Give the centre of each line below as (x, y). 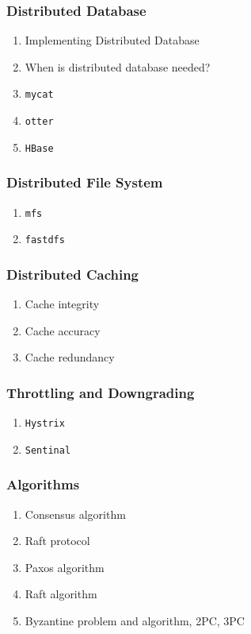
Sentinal (48, 450)
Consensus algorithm (75, 514)
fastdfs (45, 240)
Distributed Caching (73, 274)
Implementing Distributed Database (112, 40)
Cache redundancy (70, 357)
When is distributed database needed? (118, 66)
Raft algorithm (61, 594)
